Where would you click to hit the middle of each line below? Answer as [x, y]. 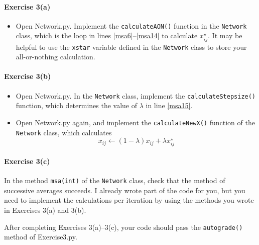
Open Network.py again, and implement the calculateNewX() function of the [135, 122]
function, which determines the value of [77, 105]
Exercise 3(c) [27, 161]
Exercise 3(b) [28, 76]
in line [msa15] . [169, 105]
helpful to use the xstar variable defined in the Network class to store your [131, 47]
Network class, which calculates [64, 132]
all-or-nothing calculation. [55, 57]
